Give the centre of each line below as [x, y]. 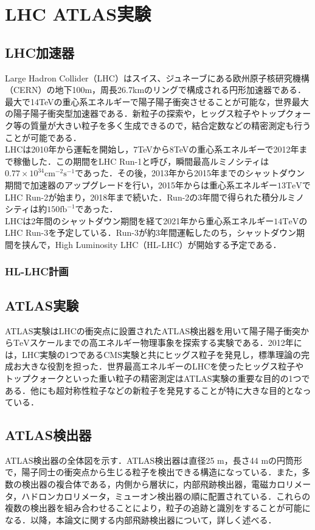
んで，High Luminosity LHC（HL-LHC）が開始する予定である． [156, 244]
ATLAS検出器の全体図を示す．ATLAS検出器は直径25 [110, 460]
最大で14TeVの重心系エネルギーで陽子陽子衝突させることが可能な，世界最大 [157, 101]
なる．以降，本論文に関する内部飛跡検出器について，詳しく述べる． [141, 519]
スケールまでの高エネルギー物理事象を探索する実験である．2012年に [166, 342]
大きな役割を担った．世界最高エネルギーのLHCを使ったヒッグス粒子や [163, 366]
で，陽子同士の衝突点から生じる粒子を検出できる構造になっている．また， [154, 472]
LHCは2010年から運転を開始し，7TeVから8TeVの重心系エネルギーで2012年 [152, 149]
